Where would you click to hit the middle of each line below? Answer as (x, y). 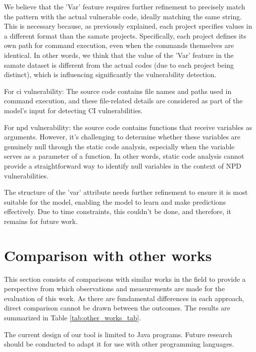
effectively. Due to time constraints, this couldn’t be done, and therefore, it (118, 211)
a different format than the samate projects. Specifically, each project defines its (125, 35)
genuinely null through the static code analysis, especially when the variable (119, 146)
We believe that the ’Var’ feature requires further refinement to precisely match (125, 6)
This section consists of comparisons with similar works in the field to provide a (125, 279)
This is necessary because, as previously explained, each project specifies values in (128, 26)
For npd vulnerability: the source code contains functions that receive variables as (128, 127)
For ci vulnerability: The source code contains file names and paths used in (118, 91)
